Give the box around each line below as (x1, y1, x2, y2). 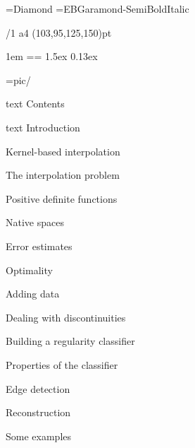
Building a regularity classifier (6, 334, 135, 348)
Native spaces (6, 215, 64, 230)
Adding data (6, 286, 60, 301)
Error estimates (6, 238, 73, 253)
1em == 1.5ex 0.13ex (6, 49, 98, 64)
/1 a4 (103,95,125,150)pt (6, 25, 112, 40)
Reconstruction (6, 405, 71, 420)
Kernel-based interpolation (6, 143, 120, 158)
